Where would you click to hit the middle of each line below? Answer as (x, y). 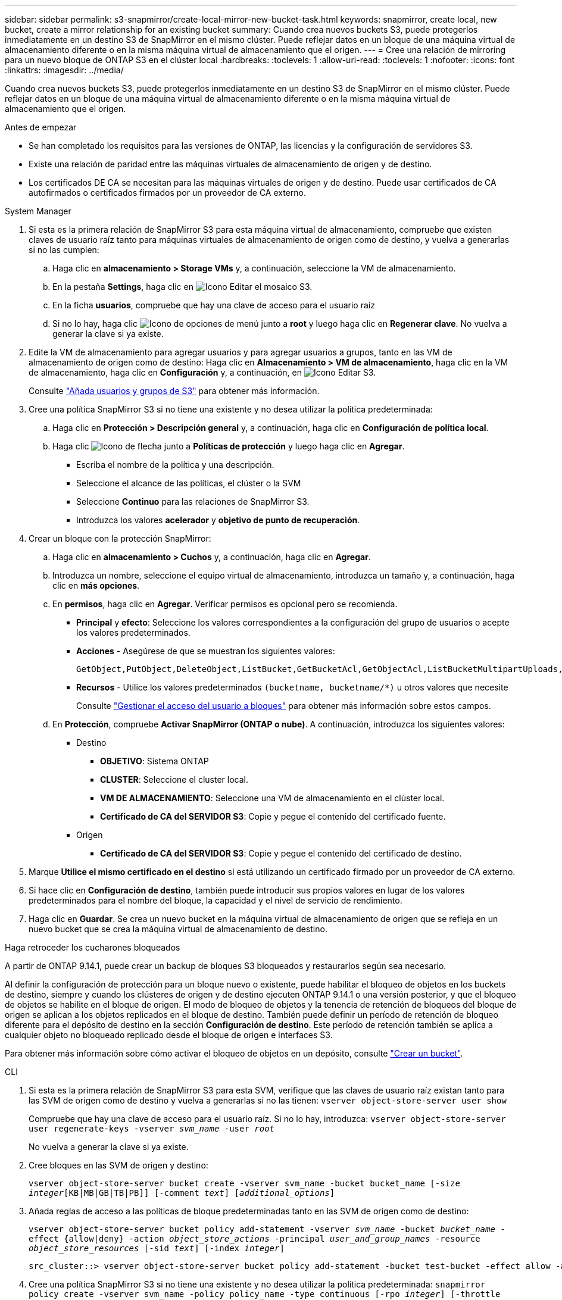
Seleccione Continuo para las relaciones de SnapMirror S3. (193, 501)
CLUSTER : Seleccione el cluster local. (174, 779)
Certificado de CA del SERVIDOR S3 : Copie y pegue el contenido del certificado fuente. (273, 816)
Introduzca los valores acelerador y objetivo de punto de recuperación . (218, 520)
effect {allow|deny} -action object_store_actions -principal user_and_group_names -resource (255, 1239)
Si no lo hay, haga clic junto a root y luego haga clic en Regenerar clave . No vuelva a (280, 324)
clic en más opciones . (96, 585)
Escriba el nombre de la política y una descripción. (175, 465)
